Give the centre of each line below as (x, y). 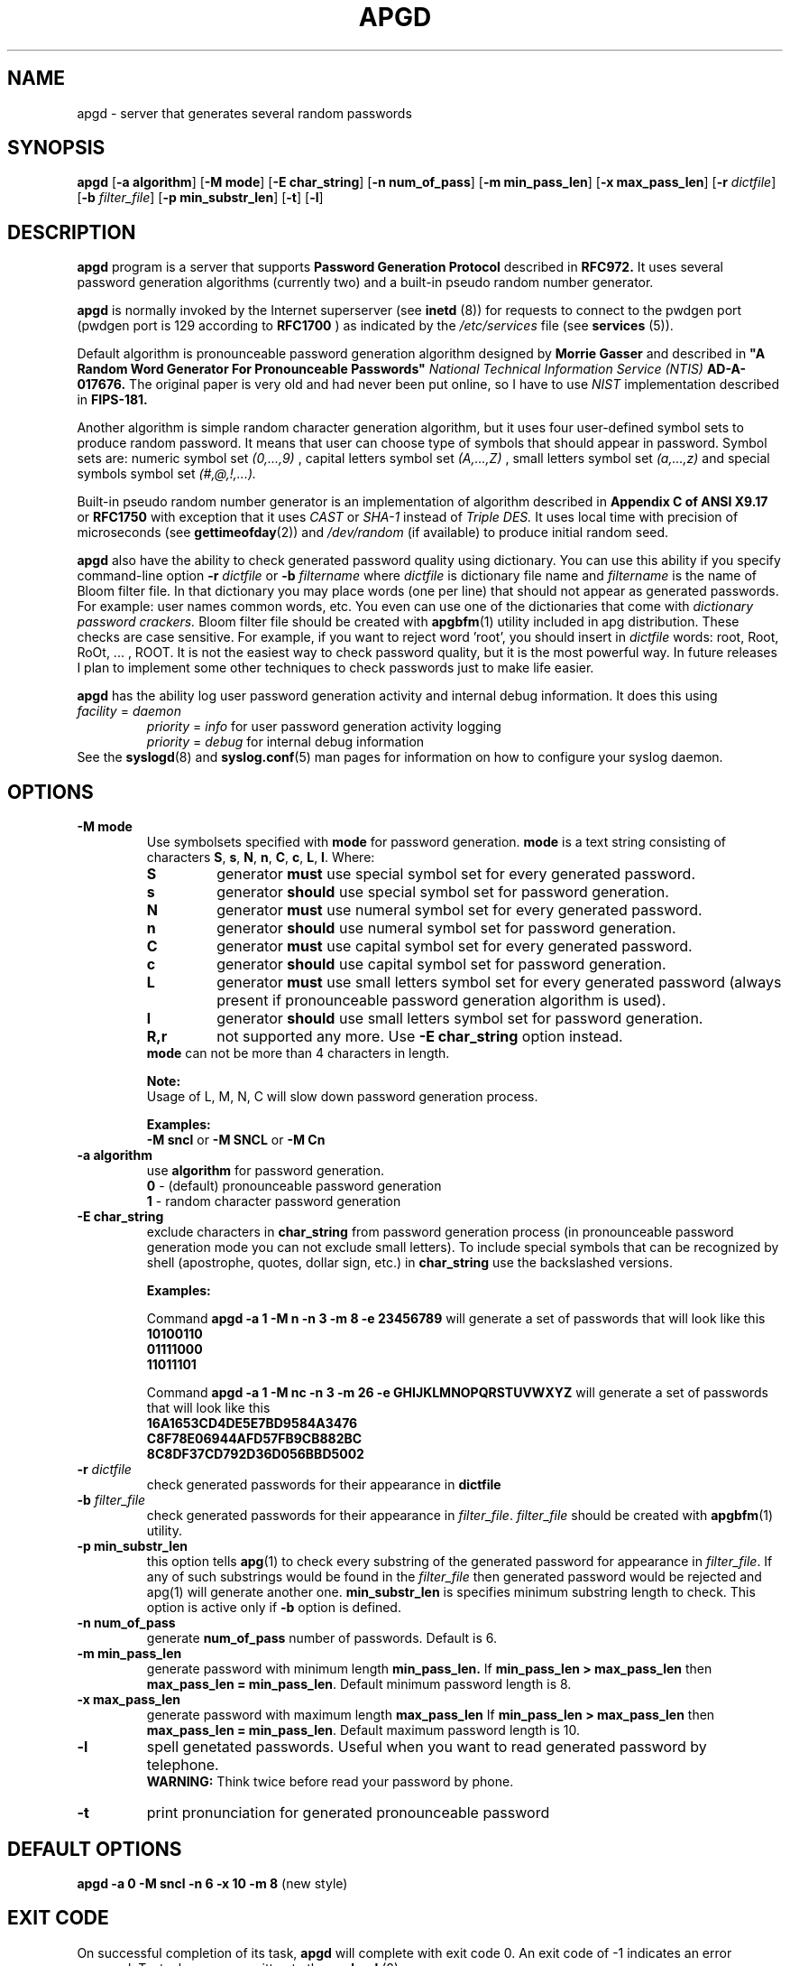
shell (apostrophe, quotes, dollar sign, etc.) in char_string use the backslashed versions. (409, 1263)
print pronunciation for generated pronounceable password (348, 1813)
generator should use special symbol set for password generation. (443, 892)
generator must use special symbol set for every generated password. (456, 874)
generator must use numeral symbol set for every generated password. (459, 910)
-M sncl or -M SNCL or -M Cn (236, 1140)
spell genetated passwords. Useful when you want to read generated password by (427, 1747)
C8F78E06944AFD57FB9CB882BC (254, 1439)
